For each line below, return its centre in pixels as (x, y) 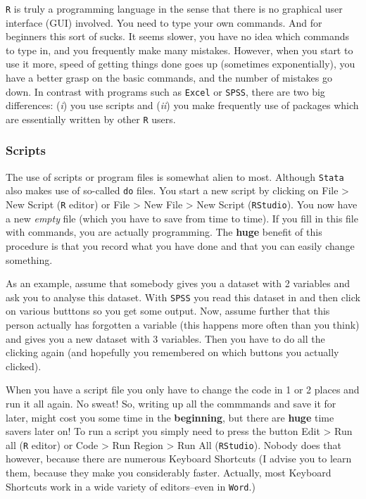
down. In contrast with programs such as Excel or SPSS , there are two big (165, 91)
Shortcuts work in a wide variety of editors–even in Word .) (131, 486)
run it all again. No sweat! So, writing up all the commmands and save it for (171, 403)
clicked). (24, 366)
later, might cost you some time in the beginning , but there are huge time (170, 417)
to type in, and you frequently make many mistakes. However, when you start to (179, 50)
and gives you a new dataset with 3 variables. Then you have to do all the (165, 338)
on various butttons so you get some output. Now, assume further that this (168, 311)
